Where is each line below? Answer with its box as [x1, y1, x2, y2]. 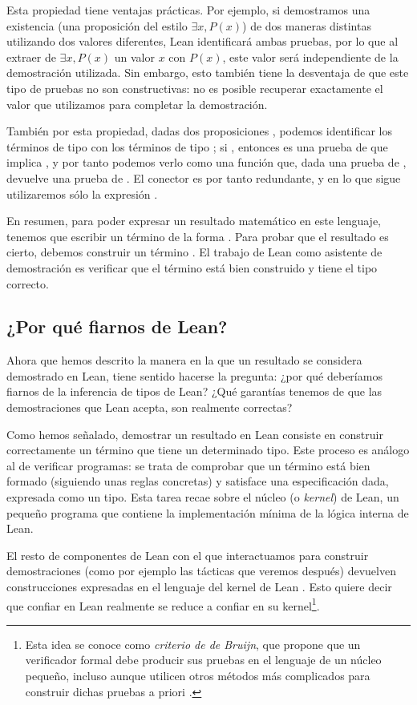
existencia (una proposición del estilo [6, 17, 188, 34]
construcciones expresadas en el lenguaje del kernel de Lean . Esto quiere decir [6, 578, 392, 595]
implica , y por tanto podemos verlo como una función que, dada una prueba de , [6, 154, 407, 171]
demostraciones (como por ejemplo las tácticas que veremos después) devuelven [6, 562, 396, 579]
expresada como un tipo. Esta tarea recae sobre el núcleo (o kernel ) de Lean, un [6, 489, 399, 506]
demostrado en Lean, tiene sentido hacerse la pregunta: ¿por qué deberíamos [6, 367, 383, 384]
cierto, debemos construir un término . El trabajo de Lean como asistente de [6, 244, 383, 260]
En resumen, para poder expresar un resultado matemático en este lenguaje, [6, 212, 382, 229]
